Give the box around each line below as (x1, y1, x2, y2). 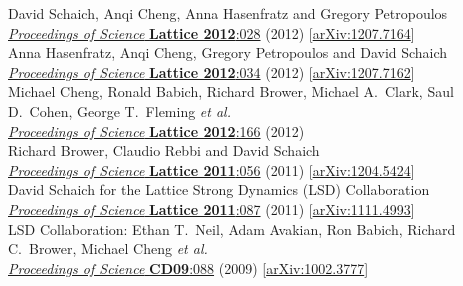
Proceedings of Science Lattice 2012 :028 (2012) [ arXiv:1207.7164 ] (8, 22, 415, 43)
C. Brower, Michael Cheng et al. (8, 238, 208, 259)
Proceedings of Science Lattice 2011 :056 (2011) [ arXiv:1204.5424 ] (8, 159, 415, 180)
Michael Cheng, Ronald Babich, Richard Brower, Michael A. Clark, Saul (8, 81, 454, 102)
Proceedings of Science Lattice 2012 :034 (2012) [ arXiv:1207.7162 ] (8, 61, 415, 82)
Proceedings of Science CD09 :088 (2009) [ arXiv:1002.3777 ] (8, 257, 369, 278)
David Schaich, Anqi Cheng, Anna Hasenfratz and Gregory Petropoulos (8, 3, 448, 23)
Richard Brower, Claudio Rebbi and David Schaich (8, 140, 320, 161)
